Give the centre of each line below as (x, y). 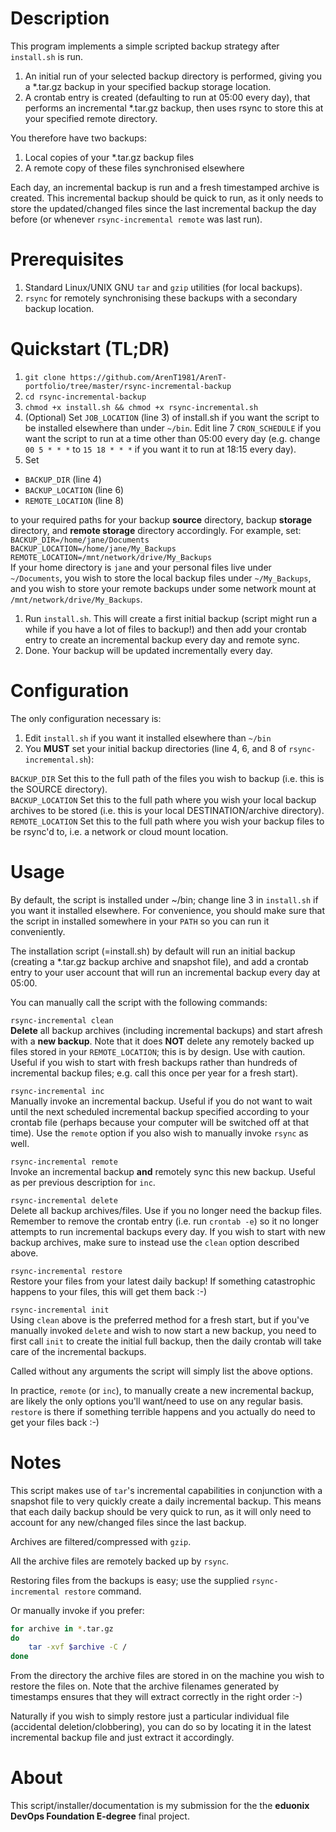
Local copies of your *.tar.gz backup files (109, 157)
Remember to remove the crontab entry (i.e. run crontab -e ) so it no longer (165, 1221)
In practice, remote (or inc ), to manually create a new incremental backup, (162, 1390)
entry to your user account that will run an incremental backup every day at (165, 972)
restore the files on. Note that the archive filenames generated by (145, 1686)
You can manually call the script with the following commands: (139, 1002)
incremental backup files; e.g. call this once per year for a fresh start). (154, 1073)
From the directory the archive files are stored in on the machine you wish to (167, 1676)
